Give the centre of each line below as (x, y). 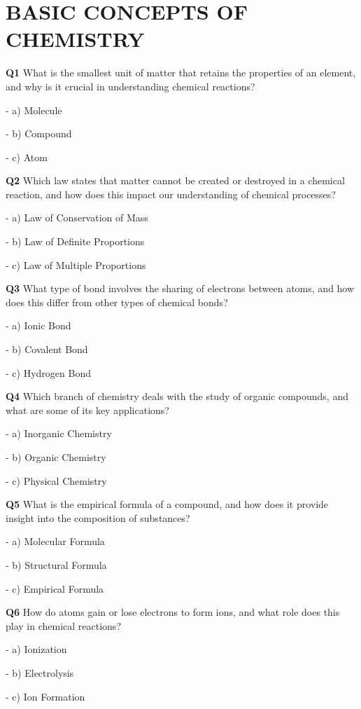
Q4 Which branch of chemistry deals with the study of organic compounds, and (177, 396)
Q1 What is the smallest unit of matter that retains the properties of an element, (181, 73)
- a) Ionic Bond (38, 325)
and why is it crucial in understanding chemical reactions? (130, 86)
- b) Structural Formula (56, 564)
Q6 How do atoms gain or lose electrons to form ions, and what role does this (173, 612)
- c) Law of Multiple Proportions (76, 264)
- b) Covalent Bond (47, 349)
